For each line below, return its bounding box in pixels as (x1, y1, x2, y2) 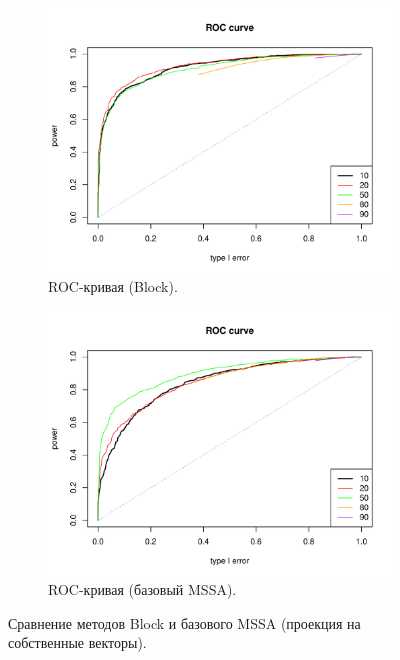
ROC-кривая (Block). (48, 276, 178, 297)
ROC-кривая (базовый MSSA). (48, 579, 237, 600)
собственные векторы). (8, 632, 147, 653)
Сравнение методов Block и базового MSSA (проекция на (8, 612, 361, 633)
